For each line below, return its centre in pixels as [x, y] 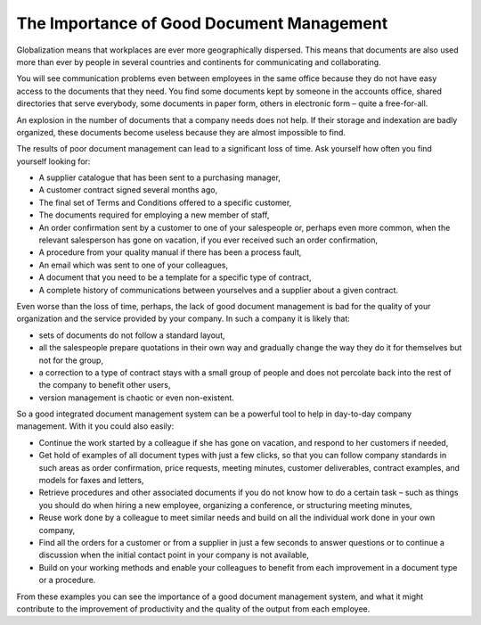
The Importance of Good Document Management [202, 23]
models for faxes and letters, [91, 481]
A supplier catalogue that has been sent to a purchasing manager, [159, 177]
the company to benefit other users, [105, 385]
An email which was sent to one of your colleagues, [134, 265]
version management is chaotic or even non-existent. [137, 398]
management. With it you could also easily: [95, 426]
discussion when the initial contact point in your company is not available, [174, 555]
